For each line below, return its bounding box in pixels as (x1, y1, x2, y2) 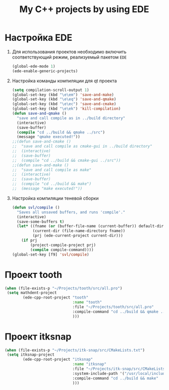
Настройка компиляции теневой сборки (12, 195, 99, 201)
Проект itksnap (5, 331, 72, 342)
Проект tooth (5, 269, 63, 280)
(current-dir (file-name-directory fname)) (32, 228, 126, 233)
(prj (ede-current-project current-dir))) (32, 233, 123, 238)
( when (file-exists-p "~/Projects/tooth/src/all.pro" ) (5, 285, 123, 291)
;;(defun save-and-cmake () (12, 139, 71, 144)
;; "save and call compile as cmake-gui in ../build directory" (12, 144, 152, 149)
